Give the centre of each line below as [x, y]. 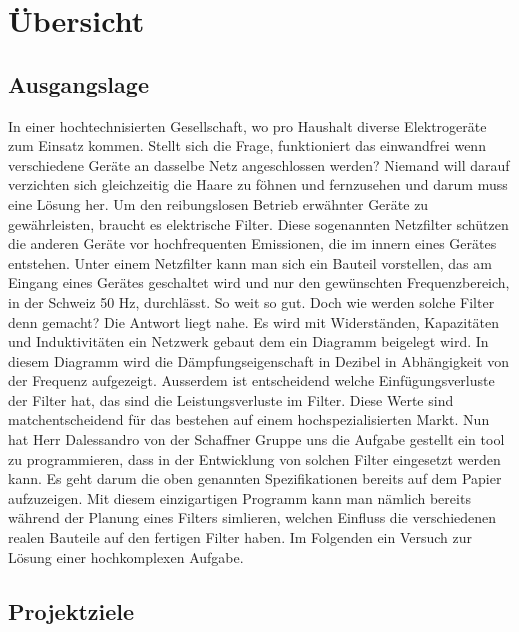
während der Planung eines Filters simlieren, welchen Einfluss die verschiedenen [252, 517]
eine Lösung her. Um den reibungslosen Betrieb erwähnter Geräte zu [218, 203]
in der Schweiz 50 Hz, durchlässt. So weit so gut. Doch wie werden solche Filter [251, 301]
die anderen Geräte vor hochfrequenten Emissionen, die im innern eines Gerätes [252, 243]
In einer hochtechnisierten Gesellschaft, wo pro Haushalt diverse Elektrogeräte [247, 125]
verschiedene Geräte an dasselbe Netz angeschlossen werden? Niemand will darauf [259, 164]
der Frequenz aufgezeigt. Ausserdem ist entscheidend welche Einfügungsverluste [251, 380]
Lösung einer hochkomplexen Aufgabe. [126, 556]
